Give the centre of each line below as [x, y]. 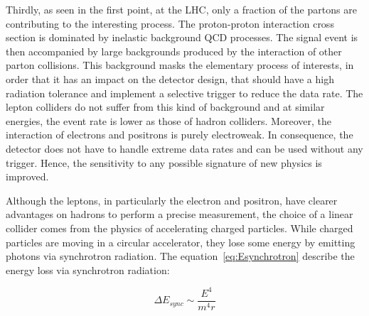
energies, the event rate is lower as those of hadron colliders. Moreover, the [169, 120]
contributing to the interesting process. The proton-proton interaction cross [170, 23]
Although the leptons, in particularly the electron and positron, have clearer [172, 200]
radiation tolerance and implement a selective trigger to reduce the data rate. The [184, 93]
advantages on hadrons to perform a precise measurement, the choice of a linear [180, 214]
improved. [27, 176]
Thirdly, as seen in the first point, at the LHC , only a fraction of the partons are [181, 9]
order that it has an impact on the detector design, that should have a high [170, 78]
